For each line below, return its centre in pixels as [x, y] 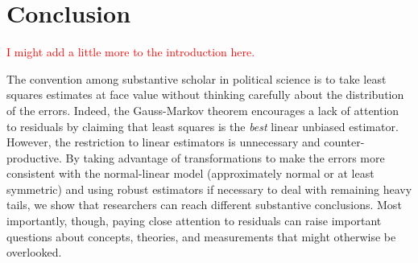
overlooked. [34, 252]
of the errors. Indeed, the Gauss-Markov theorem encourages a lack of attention [203, 110]
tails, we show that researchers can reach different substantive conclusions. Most [204, 205]
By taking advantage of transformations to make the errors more [225, 157]
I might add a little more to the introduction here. [131, 52]
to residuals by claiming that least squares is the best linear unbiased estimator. [203, 126]
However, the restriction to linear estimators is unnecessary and [163, 142]
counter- [344, 142]
